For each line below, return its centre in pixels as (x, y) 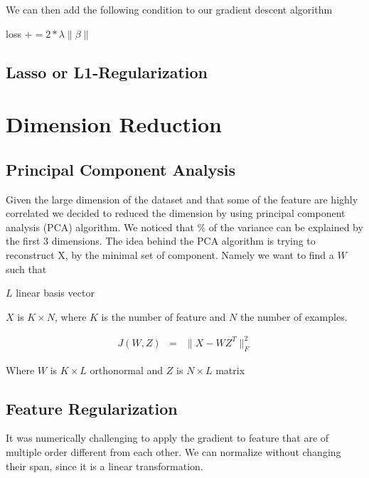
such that (26, 269)
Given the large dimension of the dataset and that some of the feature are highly (182, 199)
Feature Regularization (92, 408)
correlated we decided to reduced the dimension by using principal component (176, 213)
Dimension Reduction (114, 124)
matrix (230, 370)
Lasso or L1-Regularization (107, 71)
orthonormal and (127, 370)
